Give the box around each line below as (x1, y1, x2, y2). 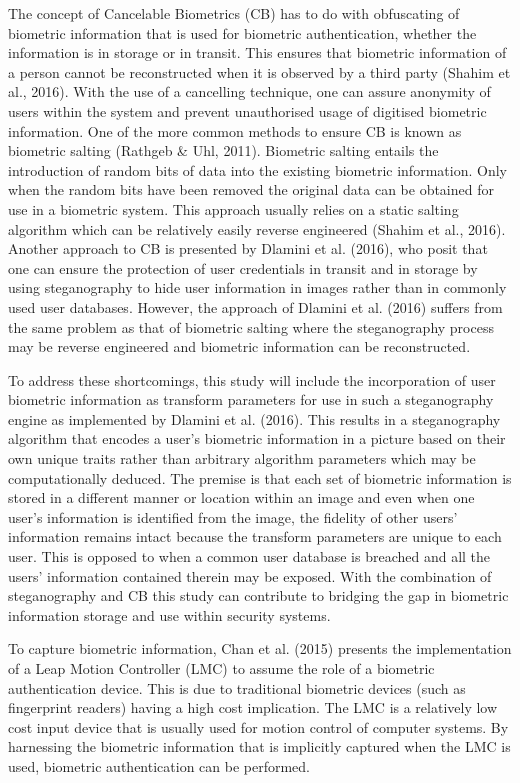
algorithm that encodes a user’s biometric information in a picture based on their (8, 428, 506, 449)
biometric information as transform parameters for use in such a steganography (8, 389, 494, 410)
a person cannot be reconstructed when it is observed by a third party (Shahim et (8, 61, 511, 82)
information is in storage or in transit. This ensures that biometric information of (8, 42, 507, 63)
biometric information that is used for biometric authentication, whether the (8, 22, 477, 43)
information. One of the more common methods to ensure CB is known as (8, 120, 462, 141)
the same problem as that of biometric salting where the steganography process (8, 316, 494, 337)
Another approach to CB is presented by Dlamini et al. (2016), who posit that (8, 238, 488, 259)
